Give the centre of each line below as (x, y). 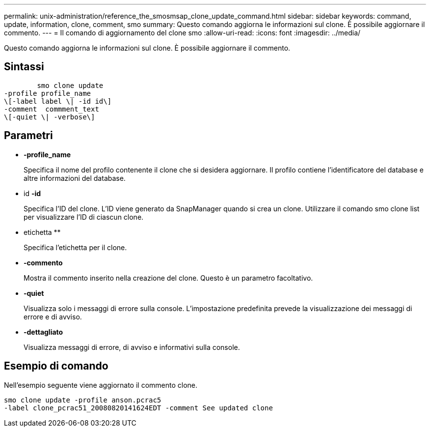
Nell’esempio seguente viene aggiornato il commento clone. (101, 385)
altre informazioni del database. (75, 178)
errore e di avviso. (53, 316)
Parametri (28, 136)
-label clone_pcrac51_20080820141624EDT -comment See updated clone (138, 408)
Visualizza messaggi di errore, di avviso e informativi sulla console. (132, 347)
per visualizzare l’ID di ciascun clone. (84, 217)
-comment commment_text (52, 109)
